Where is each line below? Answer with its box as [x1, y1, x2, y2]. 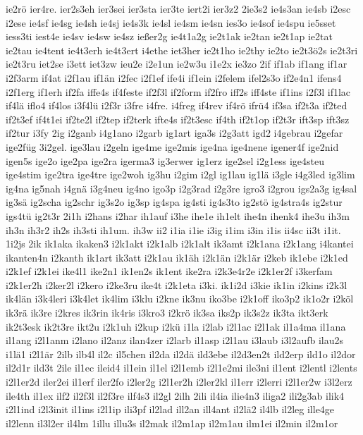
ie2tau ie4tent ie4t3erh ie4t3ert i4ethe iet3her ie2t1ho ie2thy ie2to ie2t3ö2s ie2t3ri [6, 42, 358, 57]
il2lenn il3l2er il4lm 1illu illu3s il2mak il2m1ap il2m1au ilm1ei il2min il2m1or [6, 415, 338, 430]
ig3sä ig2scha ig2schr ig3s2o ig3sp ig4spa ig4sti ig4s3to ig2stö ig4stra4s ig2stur [6, 195, 343, 209]
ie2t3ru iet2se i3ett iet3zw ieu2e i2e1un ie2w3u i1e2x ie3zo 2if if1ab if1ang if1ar [6, 56, 347, 71]
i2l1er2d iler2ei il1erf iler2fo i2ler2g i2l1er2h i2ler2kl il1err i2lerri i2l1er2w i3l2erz [6, 374, 352, 389]
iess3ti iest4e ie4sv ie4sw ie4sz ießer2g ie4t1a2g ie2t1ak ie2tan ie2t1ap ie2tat [6, 29, 333, 44]
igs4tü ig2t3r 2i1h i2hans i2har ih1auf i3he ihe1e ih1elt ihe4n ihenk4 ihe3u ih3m [6, 208, 350, 223]
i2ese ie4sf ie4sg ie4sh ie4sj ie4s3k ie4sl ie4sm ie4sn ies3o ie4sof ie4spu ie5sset [6, 15, 336, 30]
